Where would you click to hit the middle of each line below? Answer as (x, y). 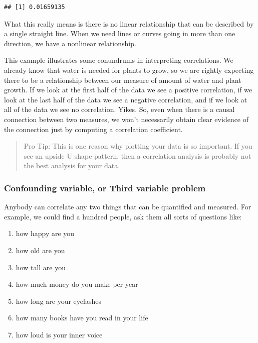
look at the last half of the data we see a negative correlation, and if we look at (126, 99)
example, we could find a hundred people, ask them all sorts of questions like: (123, 216)
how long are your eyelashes (58, 301)
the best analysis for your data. (72, 165)
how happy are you (45, 233)
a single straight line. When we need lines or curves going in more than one (120, 33)
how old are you (40, 250)
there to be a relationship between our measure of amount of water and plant (123, 80)
